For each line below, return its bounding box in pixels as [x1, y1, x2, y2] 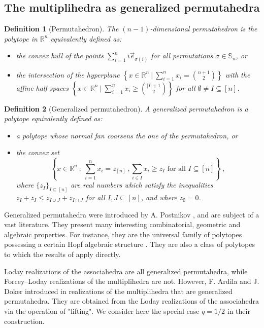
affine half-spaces [16, 82, 69, 93]
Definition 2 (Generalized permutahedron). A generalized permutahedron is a [4, 103, 248, 114]
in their [227, 305, 250, 316]
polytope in [4, 33, 38, 44]
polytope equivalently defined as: [4, 113, 103, 124]
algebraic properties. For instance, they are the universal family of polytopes [4, 229, 242, 239]
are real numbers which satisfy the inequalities [71, 179, 213, 190]
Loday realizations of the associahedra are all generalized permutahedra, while [4, 266, 248, 276]
